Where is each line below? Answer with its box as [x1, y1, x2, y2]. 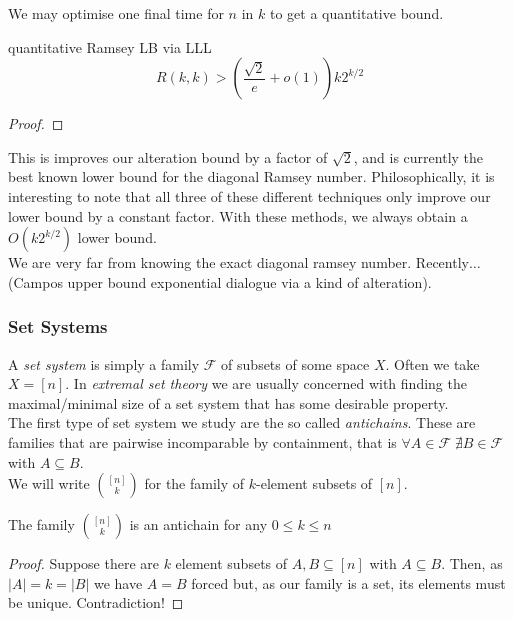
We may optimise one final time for [8, 3, 224, 23]
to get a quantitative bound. [269, 3, 444, 23]
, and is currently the [353, 146, 484, 167]
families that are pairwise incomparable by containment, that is [8, 431, 397, 452]
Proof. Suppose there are [8, 553, 159, 574]
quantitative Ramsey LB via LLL [8, 36, 212, 57]
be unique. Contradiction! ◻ [8, 592, 184, 613]
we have [93, 572, 143, 593]
